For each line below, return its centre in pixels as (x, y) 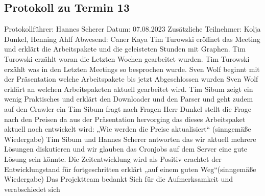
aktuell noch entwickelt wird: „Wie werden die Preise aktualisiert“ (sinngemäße (128, 129)
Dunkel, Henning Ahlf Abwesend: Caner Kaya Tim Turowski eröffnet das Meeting (132, 39)
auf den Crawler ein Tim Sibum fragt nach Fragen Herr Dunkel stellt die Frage (128, 108)
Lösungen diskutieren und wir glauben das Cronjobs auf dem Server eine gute (126, 149)
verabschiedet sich (32, 189)
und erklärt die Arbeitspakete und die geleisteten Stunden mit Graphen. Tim (125, 49)
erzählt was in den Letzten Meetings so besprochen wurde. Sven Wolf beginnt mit (132, 69)
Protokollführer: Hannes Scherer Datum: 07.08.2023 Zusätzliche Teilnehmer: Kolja (132, 29)
